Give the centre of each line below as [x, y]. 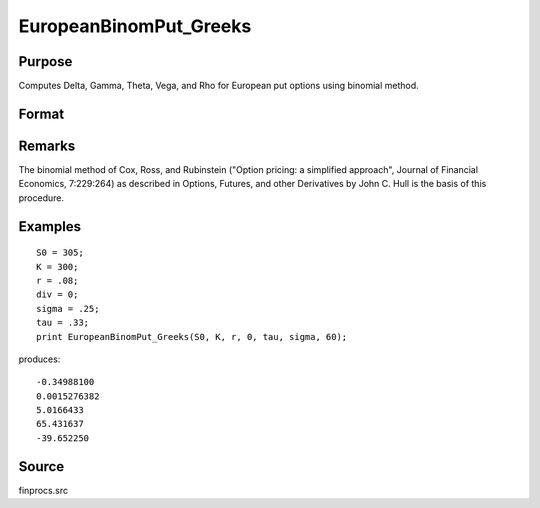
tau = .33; [63, 323]
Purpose [45, 61]
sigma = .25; [68, 308]
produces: [39, 359]
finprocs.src [43, 490]
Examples [50, 226]
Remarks [47, 145]
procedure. [41, 197]
